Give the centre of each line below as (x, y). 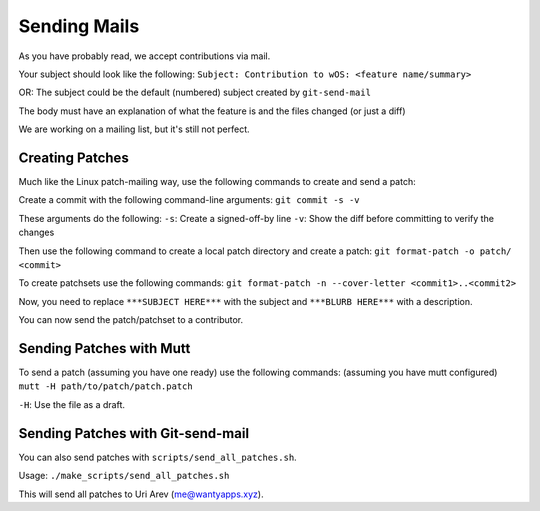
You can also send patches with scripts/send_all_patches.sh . (157, 457)
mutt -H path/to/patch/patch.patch (106, 386)
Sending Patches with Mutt (104, 348)
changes (36, 232)
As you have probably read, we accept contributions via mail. (144, 56)
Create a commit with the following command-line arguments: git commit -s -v (189, 200)
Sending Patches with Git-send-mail (134, 433)
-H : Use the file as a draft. (71, 404)
